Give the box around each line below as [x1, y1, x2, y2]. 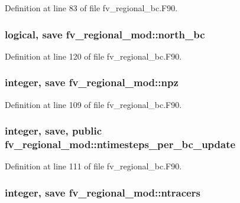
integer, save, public [5, 123, 102, 138]
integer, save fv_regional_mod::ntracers [5, 185, 200, 199]
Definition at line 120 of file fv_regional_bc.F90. [5, 50, 182, 62]
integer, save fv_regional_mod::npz [5, 75, 179, 90]
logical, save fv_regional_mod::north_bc [5, 27, 205, 41]
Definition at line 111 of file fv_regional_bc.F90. [5, 160, 182, 172]
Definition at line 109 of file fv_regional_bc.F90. [5, 98, 182, 110]
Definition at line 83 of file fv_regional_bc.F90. [5, 2, 178, 14]
